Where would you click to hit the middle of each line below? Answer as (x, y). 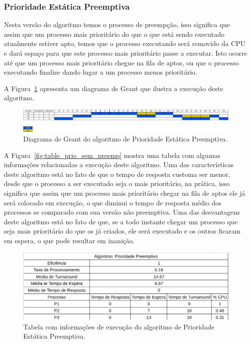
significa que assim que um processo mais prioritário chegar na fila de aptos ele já (125, 193)
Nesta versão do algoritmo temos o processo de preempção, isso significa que (117, 24)
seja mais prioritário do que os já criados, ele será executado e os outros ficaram (122, 231)
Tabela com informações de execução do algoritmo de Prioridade (119, 326)
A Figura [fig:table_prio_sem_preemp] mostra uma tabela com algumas (112, 155)
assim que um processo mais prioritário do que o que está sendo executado (114, 34)
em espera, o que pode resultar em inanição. (69, 240)
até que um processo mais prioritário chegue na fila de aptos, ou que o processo (121, 62)
